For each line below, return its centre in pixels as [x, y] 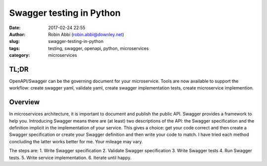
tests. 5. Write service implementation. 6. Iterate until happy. [70, 158]
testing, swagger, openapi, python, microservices [99, 48]
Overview [24, 102]
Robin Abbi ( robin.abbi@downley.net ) [86, 34]
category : [20, 55]
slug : [14, 41]
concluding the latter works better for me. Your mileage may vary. [76, 141]
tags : [15, 48]
